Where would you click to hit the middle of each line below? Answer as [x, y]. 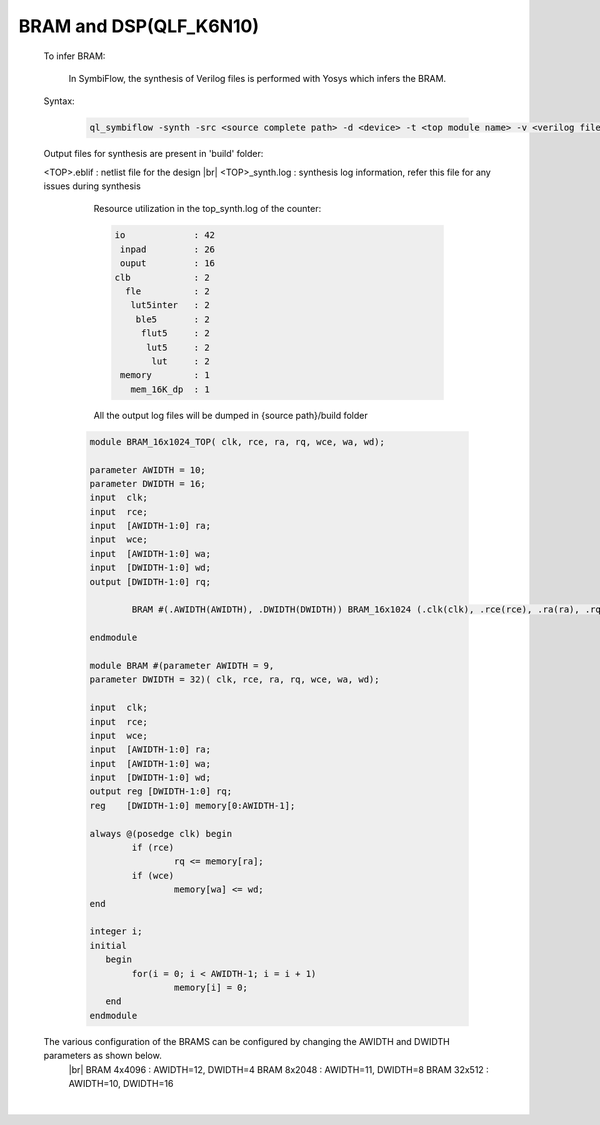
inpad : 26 [167, 249]
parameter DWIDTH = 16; [148, 483]
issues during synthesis [92, 186]
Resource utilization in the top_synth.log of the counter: [207, 209]
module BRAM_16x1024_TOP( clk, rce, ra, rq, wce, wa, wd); [237, 441]
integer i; [116, 931]
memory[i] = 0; [211, 987]
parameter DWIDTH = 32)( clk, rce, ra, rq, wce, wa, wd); [234, 679]
